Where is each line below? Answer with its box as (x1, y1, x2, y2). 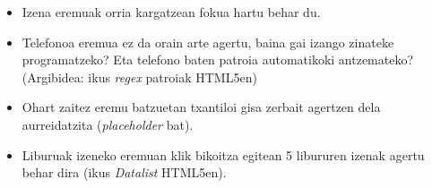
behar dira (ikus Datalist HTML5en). (22, 163, 227, 182)
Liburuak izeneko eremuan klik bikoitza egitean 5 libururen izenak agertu (22, 145, 425, 164)
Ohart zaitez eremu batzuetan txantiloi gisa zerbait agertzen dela (22, 98, 381, 116)
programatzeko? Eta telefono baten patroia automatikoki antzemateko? (22, 50, 414, 69)
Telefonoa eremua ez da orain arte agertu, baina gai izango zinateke (22, 32, 394, 51)
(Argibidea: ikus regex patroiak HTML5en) (22, 67, 257, 86)
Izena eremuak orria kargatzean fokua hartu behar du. (22, 3, 321, 21)
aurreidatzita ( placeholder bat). (22, 115, 194, 133)
